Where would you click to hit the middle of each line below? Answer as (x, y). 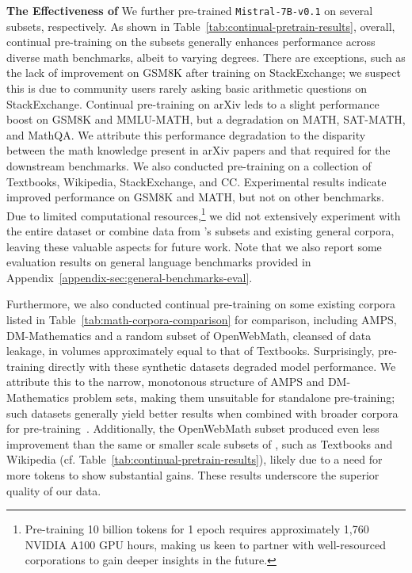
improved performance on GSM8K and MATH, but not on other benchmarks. (195, 197)
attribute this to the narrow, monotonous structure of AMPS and (166, 382)
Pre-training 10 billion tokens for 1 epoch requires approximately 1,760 (197, 529)
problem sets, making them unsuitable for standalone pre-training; (234, 397)
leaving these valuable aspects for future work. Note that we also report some (194, 246)
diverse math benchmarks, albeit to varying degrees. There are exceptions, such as (206, 57)
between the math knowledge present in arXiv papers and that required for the (198, 150)
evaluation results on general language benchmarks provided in (159, 262)
